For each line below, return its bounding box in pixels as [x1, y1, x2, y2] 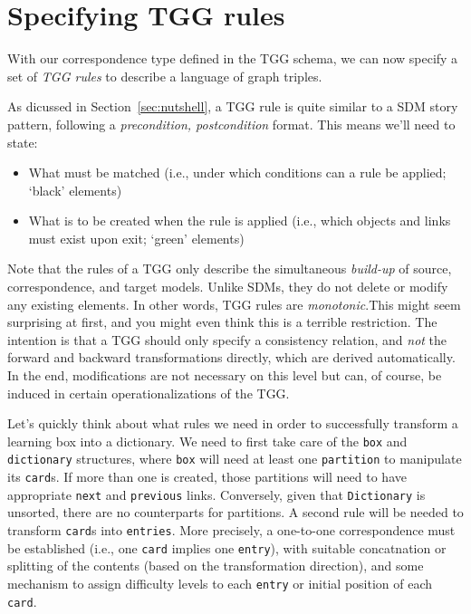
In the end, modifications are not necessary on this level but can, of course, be [7, 366, 442, 385]
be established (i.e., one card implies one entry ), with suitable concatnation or [7, 538, 447, 557]
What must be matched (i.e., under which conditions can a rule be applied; [28, 163, 447, 182]
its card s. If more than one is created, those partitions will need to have [7, 467, 407, 486]
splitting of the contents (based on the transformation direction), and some [7, 556, 424, 575]
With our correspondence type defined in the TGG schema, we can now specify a [7, 49, 458, 68]
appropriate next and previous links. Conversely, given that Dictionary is [7, 484, 426, 504]
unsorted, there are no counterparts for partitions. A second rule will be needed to [7, 503, 464, 522]
